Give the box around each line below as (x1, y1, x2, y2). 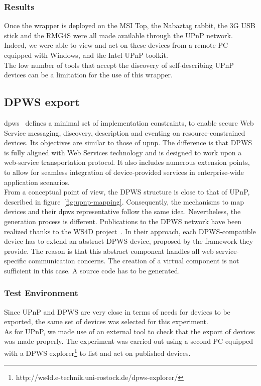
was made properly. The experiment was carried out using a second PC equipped (4, 336, 253, 346)
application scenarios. (4, 176, 70, 187)
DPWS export (4, 94, 80, 110)
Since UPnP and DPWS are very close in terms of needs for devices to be (4, 306, 230, 317)
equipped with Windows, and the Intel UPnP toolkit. (4, 50, 168, 60)
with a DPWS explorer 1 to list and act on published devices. (4, 346, 191, 358)
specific (4, 255, 27, 266)
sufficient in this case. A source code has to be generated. (4, 265, 180, 275)
